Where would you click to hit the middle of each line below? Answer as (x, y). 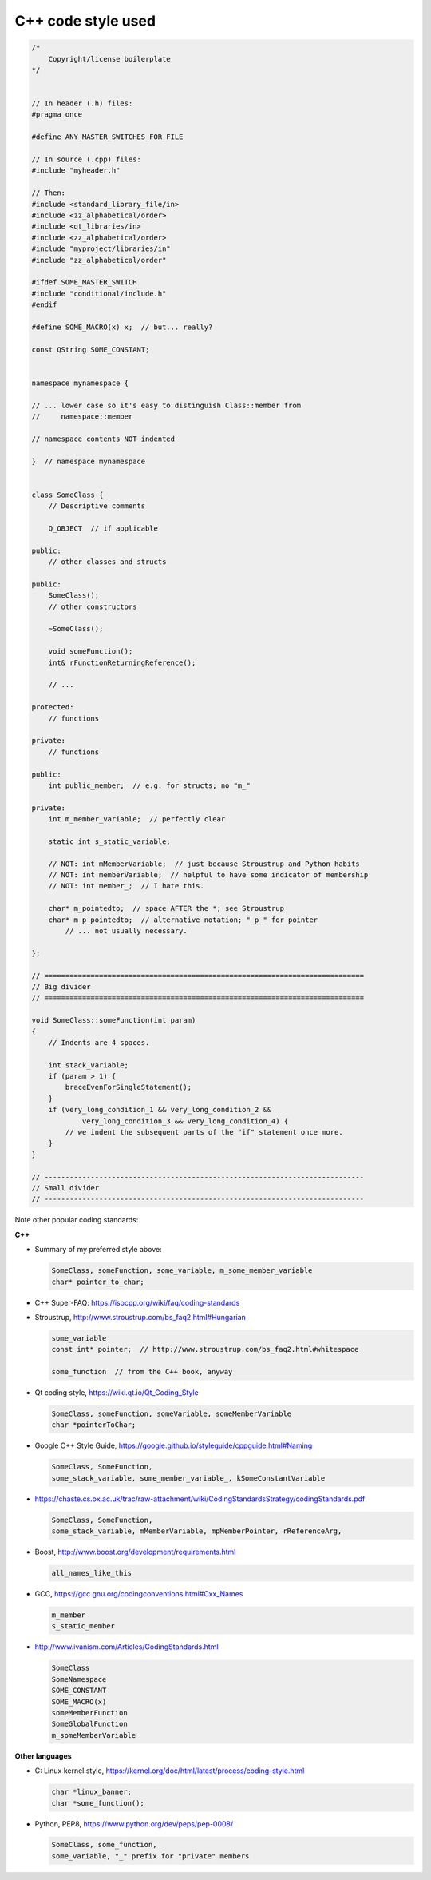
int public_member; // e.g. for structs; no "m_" (149, 785)
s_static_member (83, 1626)
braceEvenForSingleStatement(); (128, 1087)
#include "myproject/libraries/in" (101, 249)
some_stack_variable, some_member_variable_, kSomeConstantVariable (188, 1478)
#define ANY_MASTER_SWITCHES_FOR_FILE (107, 137)
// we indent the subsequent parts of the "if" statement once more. (204, 1132)
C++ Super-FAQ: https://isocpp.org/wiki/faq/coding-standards (137, 1302)
